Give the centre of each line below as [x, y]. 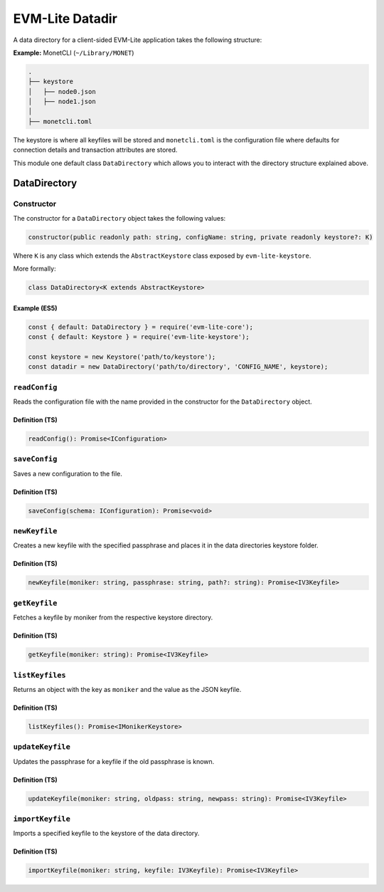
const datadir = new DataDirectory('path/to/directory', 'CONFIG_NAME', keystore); [178, 367]
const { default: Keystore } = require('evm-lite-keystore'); [139, 337]
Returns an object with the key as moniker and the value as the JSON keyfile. [127, 689]
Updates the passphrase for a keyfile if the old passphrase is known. [114, 761]
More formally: [34, 269]
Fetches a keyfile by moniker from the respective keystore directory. [113, 618]
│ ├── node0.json [62, 91]
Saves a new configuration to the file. [68, 473]
